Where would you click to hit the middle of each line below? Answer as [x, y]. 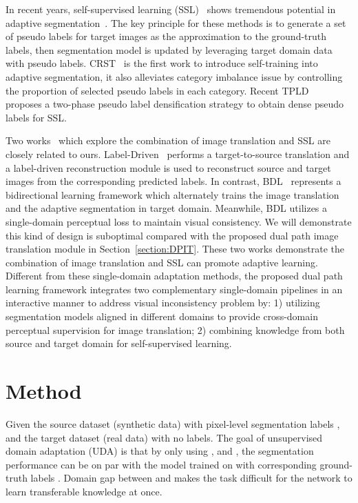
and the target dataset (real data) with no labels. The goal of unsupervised [164, 437]
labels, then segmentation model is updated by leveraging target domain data [169, 49]
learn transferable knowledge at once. [84, 491]
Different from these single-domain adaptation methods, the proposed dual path [174, 276]
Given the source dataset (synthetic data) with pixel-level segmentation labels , [173, 423]
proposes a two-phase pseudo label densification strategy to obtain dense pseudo [175, 104]
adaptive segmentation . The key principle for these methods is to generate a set [176, 22]
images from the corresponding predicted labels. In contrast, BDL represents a [173, 181]
